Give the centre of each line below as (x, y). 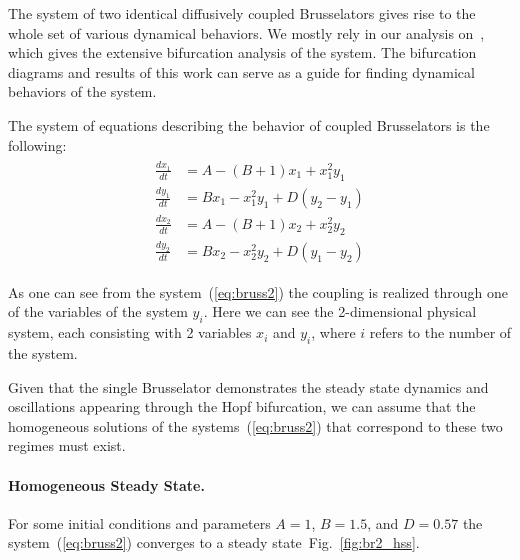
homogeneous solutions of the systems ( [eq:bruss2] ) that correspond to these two (255, 425)
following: (37, 144)
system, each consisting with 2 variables (130, 332)
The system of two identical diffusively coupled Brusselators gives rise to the (242, 13)
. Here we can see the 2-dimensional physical (340, 311)
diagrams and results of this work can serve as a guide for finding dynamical (241, 71)
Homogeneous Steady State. (106, 484)
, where (333, 332)
